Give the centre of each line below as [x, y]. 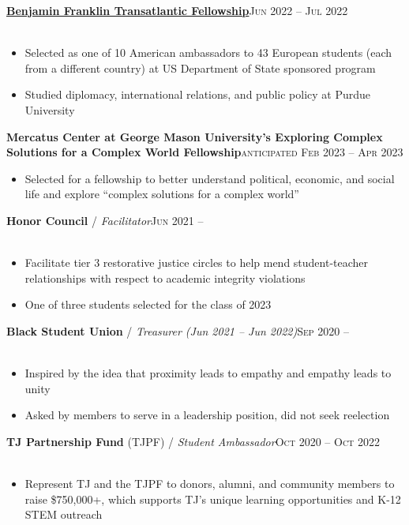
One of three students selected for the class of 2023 [148, 304]
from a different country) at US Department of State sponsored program [200, 67]
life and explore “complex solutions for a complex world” [162, 194]
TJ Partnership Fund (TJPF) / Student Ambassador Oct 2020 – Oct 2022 [193, 441]
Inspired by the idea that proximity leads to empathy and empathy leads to [208, 373]
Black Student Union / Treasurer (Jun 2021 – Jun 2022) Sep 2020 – [178, 330]
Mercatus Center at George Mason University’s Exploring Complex [195, 136]
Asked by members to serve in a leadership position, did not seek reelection [207, 415]
